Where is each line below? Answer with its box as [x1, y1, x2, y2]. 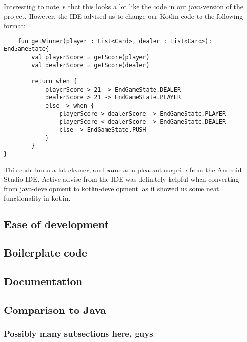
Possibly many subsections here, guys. [4, 327, 155, 340]
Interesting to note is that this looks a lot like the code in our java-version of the [4, 1, 243, 11]
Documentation [4, 273, 83, 288]
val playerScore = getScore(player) [31, 54, 150, 61]
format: [4, 20, 26, 31]
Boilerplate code [4, 245, 87, 260]
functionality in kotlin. [4, 193, 71, 203]
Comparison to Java [4, 302, 106, 317]
